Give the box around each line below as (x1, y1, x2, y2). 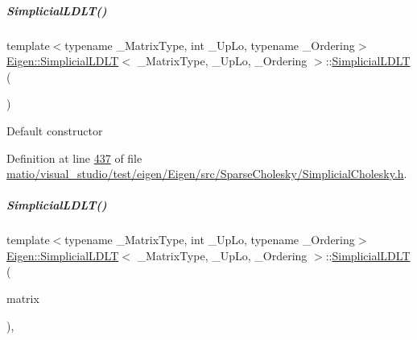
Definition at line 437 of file (6, 149, 142, 166)
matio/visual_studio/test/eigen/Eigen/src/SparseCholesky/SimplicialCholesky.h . (6, 165, 407, 182)
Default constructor (6, 122, 103, 139)
